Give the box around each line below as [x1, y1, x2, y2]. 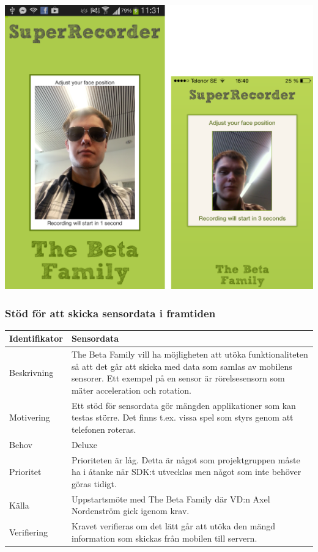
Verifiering [9, 526, 48, 538]
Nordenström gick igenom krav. [71, 504, 190, 517]
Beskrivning [9, 366, 54, 378]
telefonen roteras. [71, 423, 136, 436]
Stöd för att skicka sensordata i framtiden [5, 305, 216, 320]
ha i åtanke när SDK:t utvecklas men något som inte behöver [71, 465, 301, 478]
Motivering [9, 411, 50, 424]
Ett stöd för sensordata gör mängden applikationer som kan [71, 399, 296, 411]
